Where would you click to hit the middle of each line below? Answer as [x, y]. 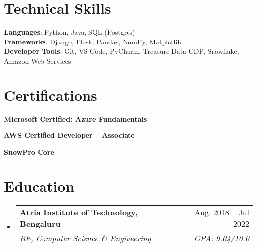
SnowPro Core [29, 151]
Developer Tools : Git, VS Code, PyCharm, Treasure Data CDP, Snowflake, [122, 51]
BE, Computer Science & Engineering [85, 238]
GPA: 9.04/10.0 [221, 238]
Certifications [51, 95]
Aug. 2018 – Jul [222, 212]
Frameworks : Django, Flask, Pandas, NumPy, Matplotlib [93, 41]
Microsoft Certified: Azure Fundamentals [76, 118]
